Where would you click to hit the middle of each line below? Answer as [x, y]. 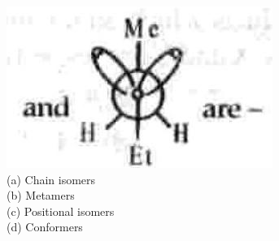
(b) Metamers [41, 195]
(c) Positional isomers [61, 211]
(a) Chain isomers [51, 179]
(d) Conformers [45, 227]
